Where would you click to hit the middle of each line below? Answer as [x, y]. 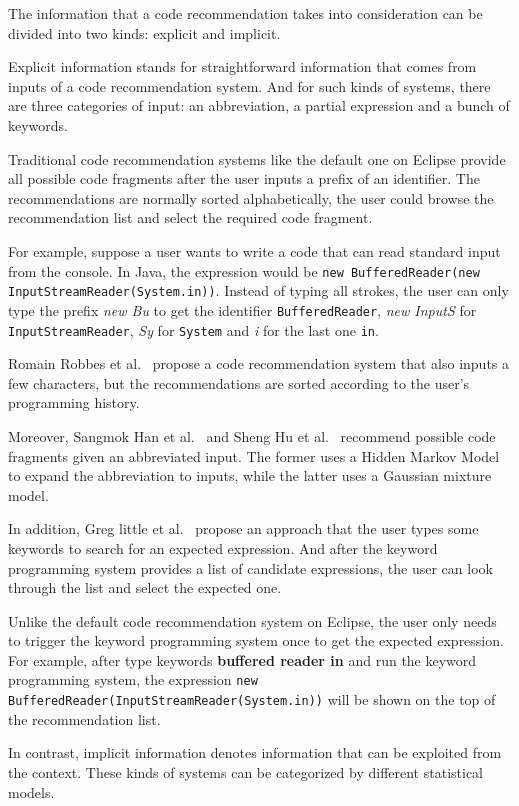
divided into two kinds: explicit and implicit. [144, 32]
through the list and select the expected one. [145, 587]
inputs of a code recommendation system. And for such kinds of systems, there [249, 85]
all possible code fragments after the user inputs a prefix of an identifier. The [244, 178]
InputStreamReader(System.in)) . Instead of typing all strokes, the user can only [258, 290]
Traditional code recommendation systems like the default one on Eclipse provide [257, 158]
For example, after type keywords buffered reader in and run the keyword [242, 659]
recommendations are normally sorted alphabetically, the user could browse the [251, 197]
